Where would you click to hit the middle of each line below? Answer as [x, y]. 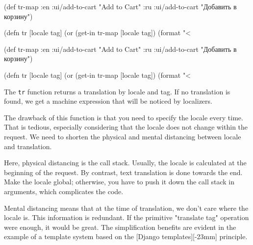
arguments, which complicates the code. [64, 191]
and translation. [28, 146]
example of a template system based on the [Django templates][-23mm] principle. [126, 236]
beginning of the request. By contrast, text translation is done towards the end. [123, 172]
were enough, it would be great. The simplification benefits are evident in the [120, 227]
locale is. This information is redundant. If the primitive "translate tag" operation [126, 217]
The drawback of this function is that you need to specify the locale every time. [124, 117]
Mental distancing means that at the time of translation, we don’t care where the [126, 208]
